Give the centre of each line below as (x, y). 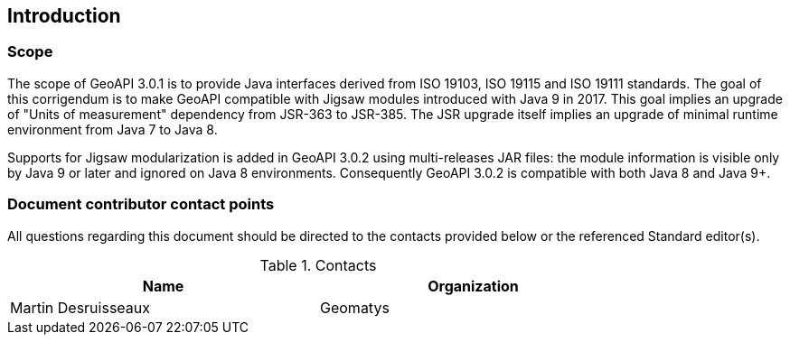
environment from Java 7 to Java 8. (113, 129)
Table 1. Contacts (318, 265)
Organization (473, 286)
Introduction (64, 16)
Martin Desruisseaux (80, 307)
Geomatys (355, 307)
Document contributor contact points (141, 204)
